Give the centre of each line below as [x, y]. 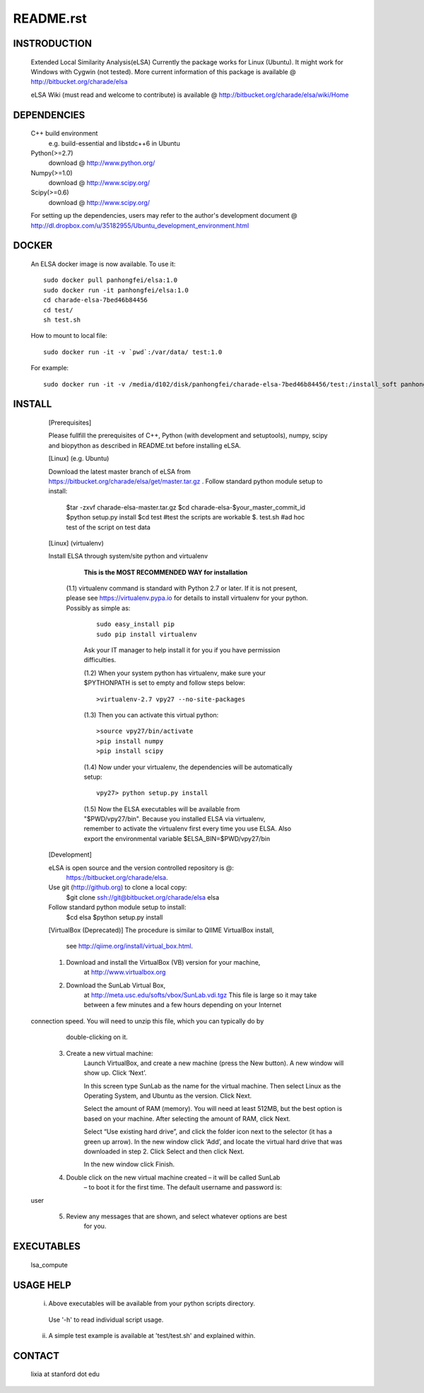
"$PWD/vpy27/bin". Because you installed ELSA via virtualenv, [175, 819]
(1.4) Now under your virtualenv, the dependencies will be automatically [188, 767]
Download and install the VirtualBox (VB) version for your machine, [163, 962]
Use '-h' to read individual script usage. [106, 1319]
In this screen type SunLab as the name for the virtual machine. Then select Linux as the [212, 1086]
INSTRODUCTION [52, 43]
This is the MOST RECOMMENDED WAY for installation [166, 572]
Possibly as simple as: [98, 608]
